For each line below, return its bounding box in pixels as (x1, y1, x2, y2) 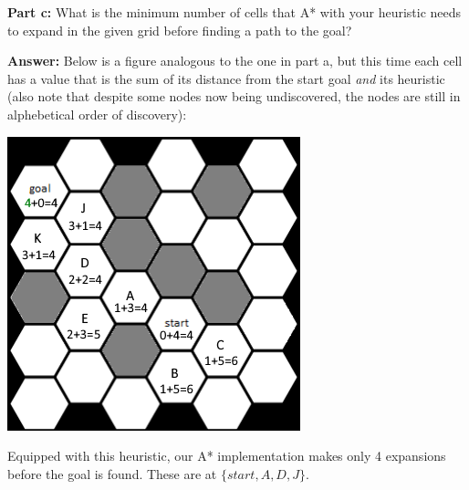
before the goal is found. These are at (7, 464, 217, 483)
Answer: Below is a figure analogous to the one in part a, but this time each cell (7, 51, 463, 70)
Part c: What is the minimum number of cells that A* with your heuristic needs (7, 3, 462, 21)
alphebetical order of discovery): (7, 104, 187, 123)
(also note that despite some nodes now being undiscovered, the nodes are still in (7, 87, 461, 106)
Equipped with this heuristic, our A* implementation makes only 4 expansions (7, 446, 446, 465)
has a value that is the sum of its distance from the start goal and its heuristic (7, 68, 445, 88)
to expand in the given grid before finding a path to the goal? (7, 20, 352, 39)
